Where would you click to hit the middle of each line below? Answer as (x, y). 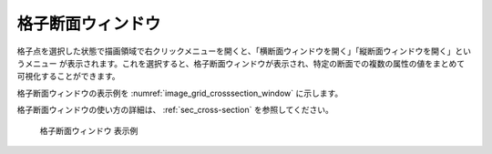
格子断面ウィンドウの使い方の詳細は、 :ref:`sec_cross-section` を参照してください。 (175, 110)
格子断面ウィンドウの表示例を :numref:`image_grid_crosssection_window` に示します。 (180, 93)
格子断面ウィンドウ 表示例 (89, 130)
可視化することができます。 (68, 77)
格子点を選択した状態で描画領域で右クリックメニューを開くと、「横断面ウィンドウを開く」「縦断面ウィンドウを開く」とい (244, 51)
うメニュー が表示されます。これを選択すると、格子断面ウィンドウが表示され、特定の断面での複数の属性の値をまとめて (241, 63)
